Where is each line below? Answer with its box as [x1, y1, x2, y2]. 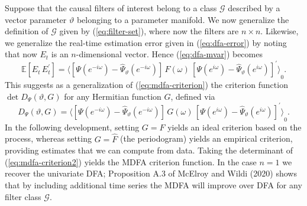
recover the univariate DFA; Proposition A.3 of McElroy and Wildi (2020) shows [5, 167, 297, 179]
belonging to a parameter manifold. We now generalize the [76, 13, 289, 25]
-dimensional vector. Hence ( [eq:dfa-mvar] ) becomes [76, 48, 263, 60]
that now [5, 48, 37, 60]
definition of [5, 25, 49, 37]
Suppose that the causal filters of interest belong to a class [5, 2, 217, 14]
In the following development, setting [5, 120, 140, 133]
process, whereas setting [5, 132, 92, 145]
